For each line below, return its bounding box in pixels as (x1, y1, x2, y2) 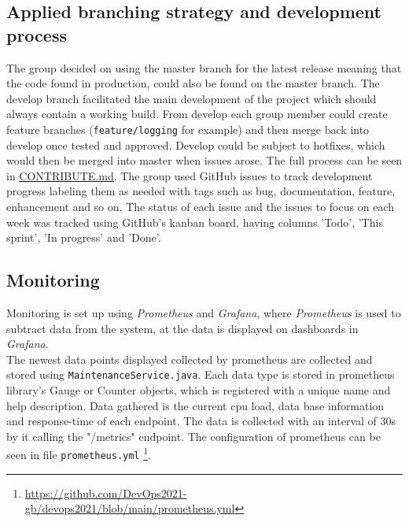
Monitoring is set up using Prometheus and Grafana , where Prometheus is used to (6, 304, 401, 320)
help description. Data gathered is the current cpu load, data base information (6, 397, 385, 413)
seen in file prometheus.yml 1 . (6, 444, 151, 463)
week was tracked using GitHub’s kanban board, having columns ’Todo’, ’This (6, 213, 383, 230)
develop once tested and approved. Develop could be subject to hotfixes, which (6, 136, 385, 153)
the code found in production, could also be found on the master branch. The (6, 75, 380, 91)
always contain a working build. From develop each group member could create (6, 106, 388, 122)
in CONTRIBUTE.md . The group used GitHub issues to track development (6, 167, 373, 183)
